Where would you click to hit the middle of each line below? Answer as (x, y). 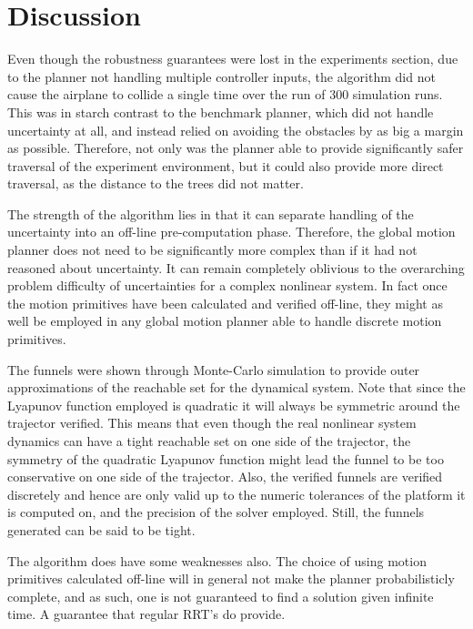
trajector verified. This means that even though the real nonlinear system (212, 423)
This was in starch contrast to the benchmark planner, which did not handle (221, 112)
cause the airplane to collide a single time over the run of (166, 94)
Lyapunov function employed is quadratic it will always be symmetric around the (234, 405)
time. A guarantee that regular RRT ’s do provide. (146, 614)
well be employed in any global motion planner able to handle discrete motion (225, 321)
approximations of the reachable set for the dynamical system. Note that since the (236, 387)
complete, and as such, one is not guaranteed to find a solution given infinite (221, 596)
